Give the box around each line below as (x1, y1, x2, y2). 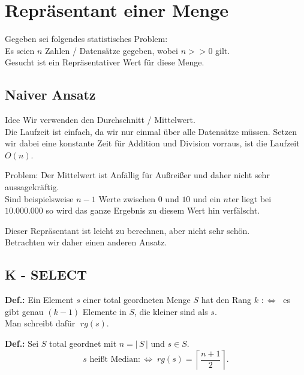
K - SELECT (5, 265, 88, 284)
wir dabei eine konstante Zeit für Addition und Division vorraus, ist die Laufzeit (5, 137, 300, 149)
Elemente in (82, 305, 127, 317)
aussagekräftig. (5, 181, 59, 193)
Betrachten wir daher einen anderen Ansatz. (5, 236, 167, 248)
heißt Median (89, 355, 139, 364)
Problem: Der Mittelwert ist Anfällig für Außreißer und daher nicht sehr (5, 169, 270, 181)
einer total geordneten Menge (83, 293, 191, 306)
